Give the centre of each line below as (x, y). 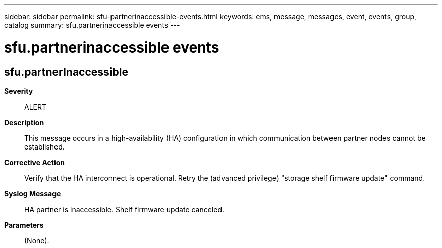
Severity (19, 91)
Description (24, 122)
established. (44, 146)
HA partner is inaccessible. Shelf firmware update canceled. (124, 209)
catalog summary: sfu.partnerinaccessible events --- (92, 25)
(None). (37, 240)
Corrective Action (34, 162)
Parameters (24, 225)
